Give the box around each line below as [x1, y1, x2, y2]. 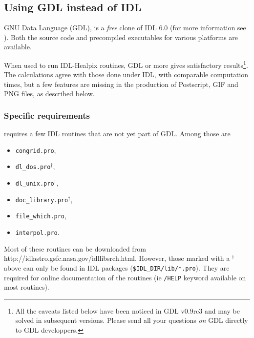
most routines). [4, 282, 49, 292]
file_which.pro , [15, 211, 66, 221]
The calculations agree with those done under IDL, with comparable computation [4, 69, 248, 80]
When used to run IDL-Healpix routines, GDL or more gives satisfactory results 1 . [4, 58, 248, 70]
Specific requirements [4, 109, 90, 121]
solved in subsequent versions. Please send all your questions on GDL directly [15, 315, 248, 325]
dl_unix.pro [15, 180, 54, 188]
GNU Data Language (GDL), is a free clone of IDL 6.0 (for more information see [4, 22, 246, 33]
